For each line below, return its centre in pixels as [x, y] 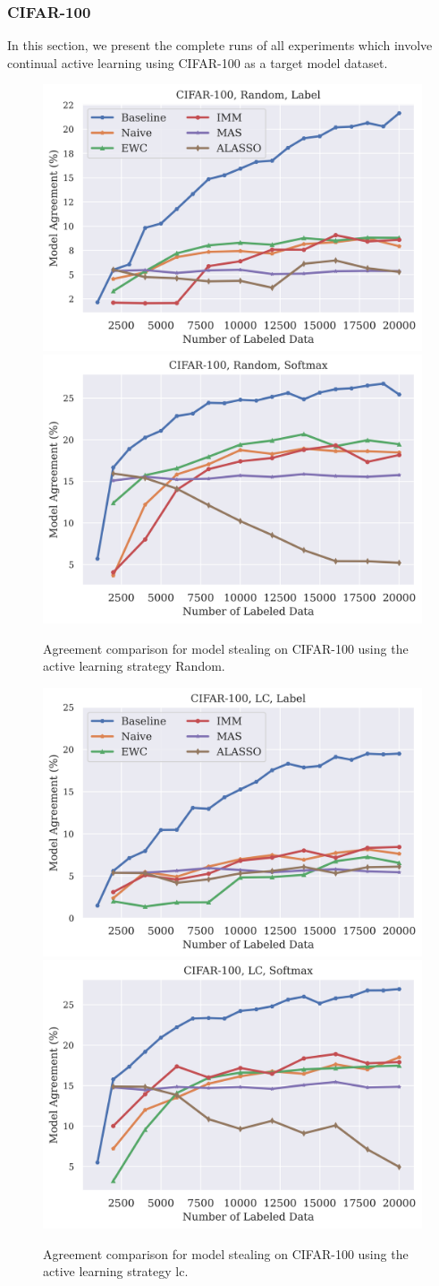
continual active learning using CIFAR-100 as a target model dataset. [198, 62]
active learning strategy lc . [116, 1271]
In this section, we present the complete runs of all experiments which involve [220, 45]
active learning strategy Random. [134, 666]
